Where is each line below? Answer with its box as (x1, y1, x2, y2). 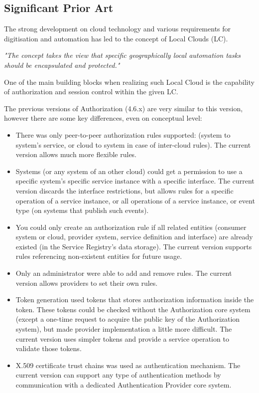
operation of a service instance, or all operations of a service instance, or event (15, 195, 255, 205)
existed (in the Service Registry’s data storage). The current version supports (15, 241, 252, 251)
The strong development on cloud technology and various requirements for (4, 23, 231, 34)
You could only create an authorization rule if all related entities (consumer (15, 221, 247, 232)
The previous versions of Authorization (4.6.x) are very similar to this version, (4, 103, 243, 113)
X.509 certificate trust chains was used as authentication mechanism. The (15, 360, 241, 370)
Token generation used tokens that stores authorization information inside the (15, 294, 254, 305)
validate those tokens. (15, 343, 82, 354)
